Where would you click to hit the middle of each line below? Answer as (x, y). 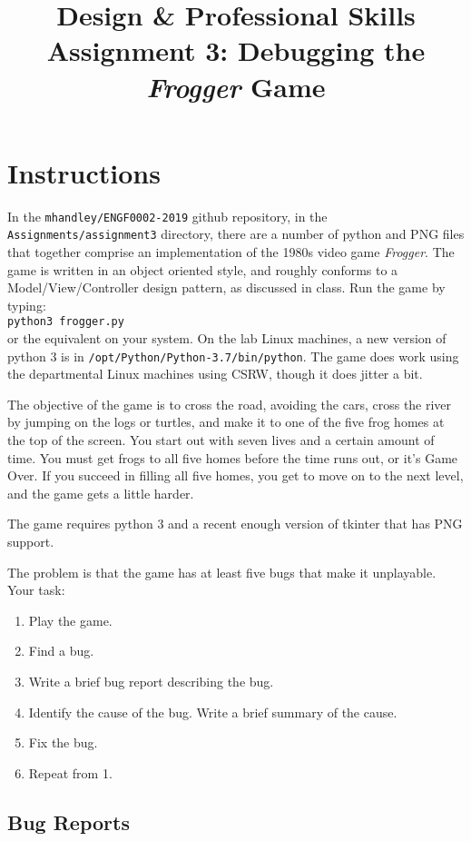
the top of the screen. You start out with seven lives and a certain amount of (221, 440)
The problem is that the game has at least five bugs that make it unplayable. (222, 572)
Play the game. (70, 620)
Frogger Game (236, 86)
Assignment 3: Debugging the (236, 50)
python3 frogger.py (66, 322)
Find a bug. (61, 651)
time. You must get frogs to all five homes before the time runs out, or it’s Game (233, 457)
